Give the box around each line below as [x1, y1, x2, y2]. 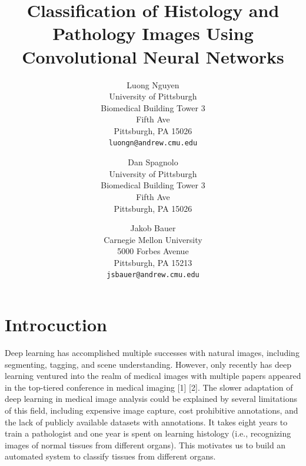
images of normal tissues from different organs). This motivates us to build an [5, 438, 286, 451]
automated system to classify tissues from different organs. [5, 450, 216, 462]
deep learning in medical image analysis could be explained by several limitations [5, 392, 297, 405]
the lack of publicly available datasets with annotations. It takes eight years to [5, 415, 288, 428]
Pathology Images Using [52, 21, 254, 45]
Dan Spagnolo [128, 156, 178, 168]
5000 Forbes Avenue [117, 245, 189, 257]
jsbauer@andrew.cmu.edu [107, 271, 199, 279]
